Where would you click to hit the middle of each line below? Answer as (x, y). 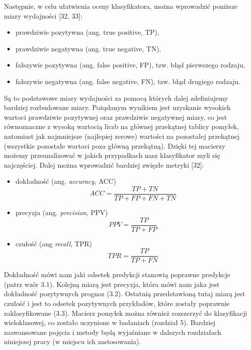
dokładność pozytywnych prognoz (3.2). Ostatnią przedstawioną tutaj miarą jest (125, 294)
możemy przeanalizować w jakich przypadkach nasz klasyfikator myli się (112, 155)
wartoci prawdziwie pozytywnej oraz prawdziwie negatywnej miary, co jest (115, 117)
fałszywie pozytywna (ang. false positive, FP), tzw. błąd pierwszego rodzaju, (130, 65)
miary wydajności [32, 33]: (43, 15)
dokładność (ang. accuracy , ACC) (66, 181)
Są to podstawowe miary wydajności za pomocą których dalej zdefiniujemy (116, 98)
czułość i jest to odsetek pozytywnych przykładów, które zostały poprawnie (117, 303)
